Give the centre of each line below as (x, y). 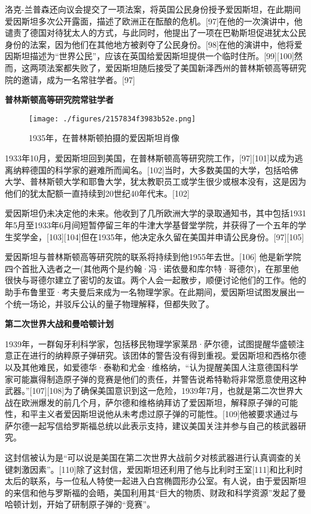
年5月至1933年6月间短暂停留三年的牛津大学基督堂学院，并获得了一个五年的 (151, 224)
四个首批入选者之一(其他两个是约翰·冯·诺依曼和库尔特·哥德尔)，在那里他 (152, 268)
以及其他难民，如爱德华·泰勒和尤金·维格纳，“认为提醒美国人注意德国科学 (152, 367)
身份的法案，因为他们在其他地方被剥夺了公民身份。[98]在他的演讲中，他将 (150, 44)
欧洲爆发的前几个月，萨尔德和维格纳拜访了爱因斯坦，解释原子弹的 (151, 402)
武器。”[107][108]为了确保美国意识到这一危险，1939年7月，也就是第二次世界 (150, 391)
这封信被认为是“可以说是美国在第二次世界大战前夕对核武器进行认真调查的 (149, 458)
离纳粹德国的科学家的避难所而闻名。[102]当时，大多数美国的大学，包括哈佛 (152, 169)
